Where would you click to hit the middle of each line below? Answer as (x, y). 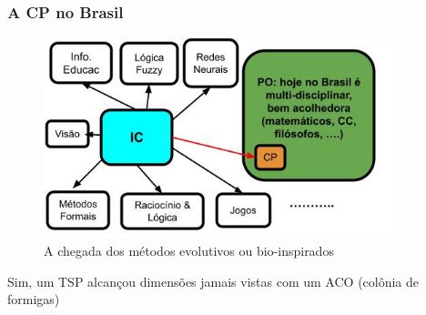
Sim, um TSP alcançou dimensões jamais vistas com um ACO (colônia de (213, 281)
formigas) (34, 299)
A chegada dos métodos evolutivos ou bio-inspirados (189, 251)
